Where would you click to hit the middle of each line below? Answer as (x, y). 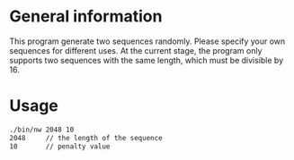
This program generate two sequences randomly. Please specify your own (147, 41)
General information (86, 17)
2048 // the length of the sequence (86, 138)
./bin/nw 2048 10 (42, 130)
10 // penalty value (60, 146)
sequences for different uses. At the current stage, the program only (136, 50)
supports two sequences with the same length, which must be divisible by (147, 60)
